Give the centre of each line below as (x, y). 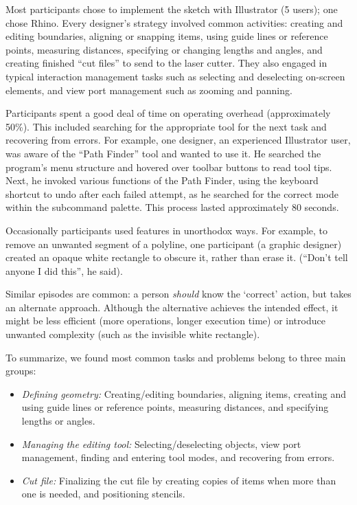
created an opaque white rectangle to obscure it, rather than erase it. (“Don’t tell (177, 257)
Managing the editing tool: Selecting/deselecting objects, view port (161, 444)
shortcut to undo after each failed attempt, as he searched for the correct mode (172, 193)
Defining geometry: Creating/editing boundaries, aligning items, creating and (184, 393)
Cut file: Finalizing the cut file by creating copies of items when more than (179, 480)
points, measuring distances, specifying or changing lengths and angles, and (164, 49)
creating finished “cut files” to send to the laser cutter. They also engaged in (166, 63)
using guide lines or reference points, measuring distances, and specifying (175, 407)
